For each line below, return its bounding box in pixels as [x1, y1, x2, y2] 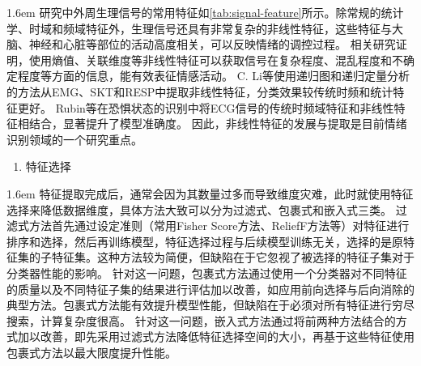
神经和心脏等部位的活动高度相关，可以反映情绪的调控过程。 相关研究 [28, 36, 396, 53]
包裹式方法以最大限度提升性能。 [6, 343, 176, 360]
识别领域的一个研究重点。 [6, 130, 142, 147]
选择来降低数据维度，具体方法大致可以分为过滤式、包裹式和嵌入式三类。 [6, 201, 392, 218]
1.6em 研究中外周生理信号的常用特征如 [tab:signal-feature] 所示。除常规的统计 [6, 4, 404, 20]
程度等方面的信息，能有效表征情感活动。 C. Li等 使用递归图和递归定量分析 [17, 67, 410, 84]
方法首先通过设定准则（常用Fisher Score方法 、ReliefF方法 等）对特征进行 [28, 217, 410, 234]
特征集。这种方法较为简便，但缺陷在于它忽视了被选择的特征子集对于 [51, 249, 415, 266]
